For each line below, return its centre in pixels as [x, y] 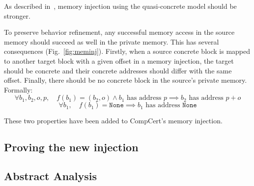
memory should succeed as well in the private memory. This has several [112, 41]
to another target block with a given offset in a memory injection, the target [119, 60]
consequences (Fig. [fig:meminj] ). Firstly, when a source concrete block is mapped [127, 51]
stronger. [17, 15]
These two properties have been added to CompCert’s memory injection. [113, 121]
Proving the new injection [71, 147]
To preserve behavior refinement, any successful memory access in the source [119, 32]
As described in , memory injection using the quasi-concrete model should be [120, 6]
